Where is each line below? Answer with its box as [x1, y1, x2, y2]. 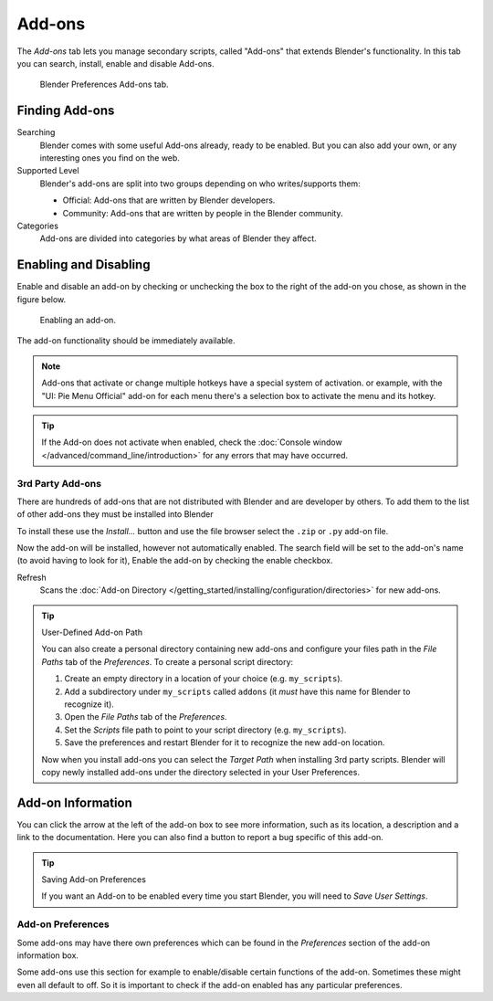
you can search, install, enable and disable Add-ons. [16, 58, 215, 68]
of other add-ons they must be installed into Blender [16, 509, 214, 520]
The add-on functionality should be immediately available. [16, 335, 236, 346]
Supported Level [16, 165, 79, 176]
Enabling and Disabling [16, 257, 151, 273]
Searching [16, 127, 56, 138]
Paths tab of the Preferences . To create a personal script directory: [41, 656, 294, 667]
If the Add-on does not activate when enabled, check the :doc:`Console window [41, 437, 342, 448]
